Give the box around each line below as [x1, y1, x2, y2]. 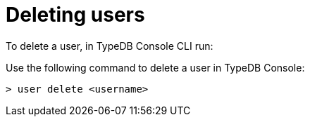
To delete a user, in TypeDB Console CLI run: [6, 39, 213, 52]
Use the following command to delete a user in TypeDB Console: [6, 61, 305, 74]
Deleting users [6, 3, 145, 27]
